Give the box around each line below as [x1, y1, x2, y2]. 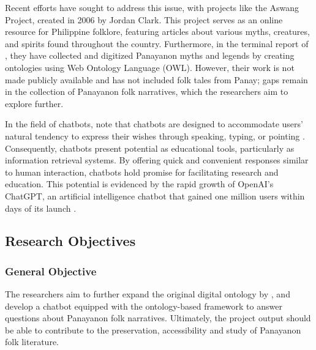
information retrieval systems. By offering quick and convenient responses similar [5, 154, 309, 166]
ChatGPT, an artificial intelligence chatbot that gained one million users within [5, 189, 305, 202]
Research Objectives [5, 231, 136, 250]
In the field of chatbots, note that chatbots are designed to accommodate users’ [5, 117, 303, 130]
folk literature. [5, 335, 59, 348]
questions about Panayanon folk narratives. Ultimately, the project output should [5, 311, 311, 324]
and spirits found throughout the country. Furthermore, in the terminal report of [5, 37, 309, 50]
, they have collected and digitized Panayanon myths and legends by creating [5, 49, 295, 62]
